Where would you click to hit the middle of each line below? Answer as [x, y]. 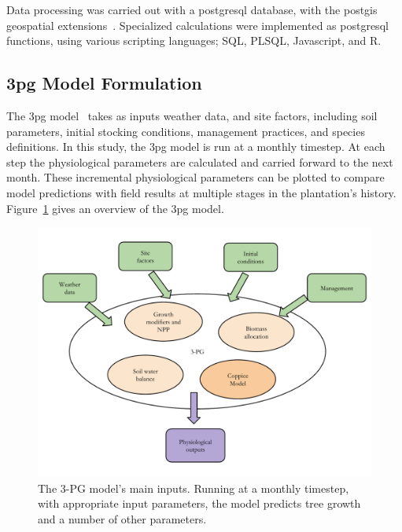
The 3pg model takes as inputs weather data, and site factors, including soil [192, 115]
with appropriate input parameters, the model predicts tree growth [199, 503]
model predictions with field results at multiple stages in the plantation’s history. [201, 192]
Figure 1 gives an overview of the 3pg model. [115, 208]
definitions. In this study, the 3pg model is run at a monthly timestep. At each [196, 147]
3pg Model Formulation [104, 83]
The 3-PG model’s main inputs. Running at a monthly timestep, [194, 488]
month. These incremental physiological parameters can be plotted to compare [195, 177]
